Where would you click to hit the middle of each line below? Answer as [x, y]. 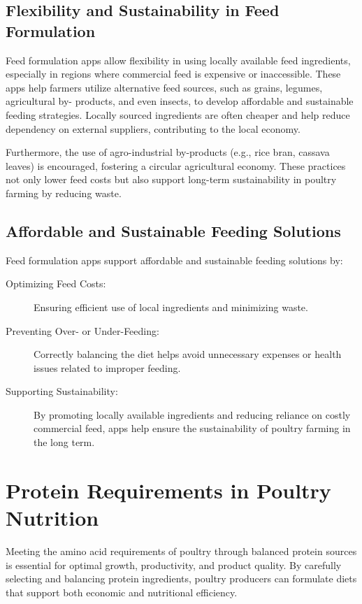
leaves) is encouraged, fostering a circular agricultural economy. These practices [176, 165]
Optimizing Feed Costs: [56, 283]
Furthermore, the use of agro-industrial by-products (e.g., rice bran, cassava [168, 152]
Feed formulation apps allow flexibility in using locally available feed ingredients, [178, 60]
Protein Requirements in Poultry [168, 490]
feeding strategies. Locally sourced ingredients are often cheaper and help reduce [178, 114]
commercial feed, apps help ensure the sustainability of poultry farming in [192, 428]
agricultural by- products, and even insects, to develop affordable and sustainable [180, 101]
